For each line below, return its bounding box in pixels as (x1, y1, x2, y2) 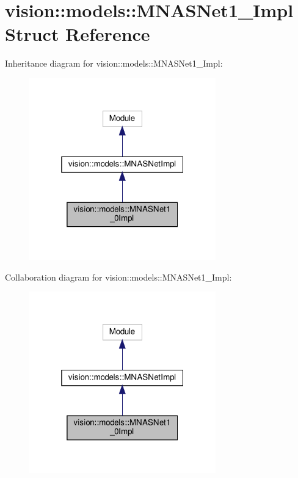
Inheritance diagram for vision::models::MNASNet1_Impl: (5, 57, 223, 70)
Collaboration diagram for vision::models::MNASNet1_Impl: (5, 270, 232, 283)
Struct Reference (5, 21, 150, 46)
